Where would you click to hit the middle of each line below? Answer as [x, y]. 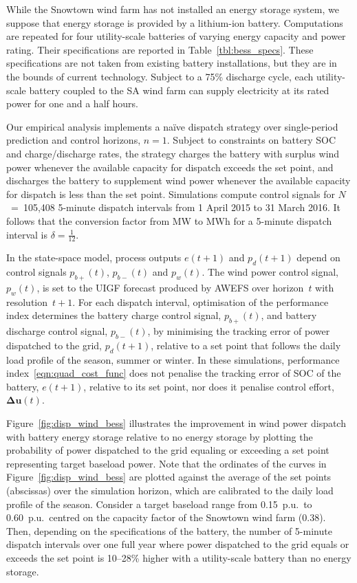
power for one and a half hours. [72, 103]
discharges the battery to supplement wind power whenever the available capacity [178, 180]
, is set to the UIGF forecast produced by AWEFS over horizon [170, 287]
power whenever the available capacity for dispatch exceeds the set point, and [170, 167]
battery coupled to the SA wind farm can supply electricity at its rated [179, 90]
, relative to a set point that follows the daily [246, 345]
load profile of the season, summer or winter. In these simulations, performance [173, 359]
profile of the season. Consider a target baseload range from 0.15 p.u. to [159, 504]
